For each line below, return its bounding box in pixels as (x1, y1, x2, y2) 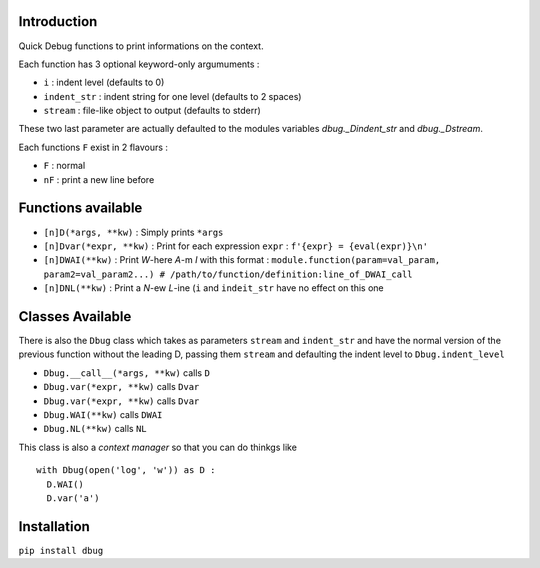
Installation (18, 518, 90, 535)
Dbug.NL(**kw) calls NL (43, 423, 147, 435)
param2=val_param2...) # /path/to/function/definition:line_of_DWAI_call (43, 268, 414, 280)
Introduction (18, 13, 98, 30)
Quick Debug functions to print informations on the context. (18, 40, 264, 52)
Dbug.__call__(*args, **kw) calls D (43, 366, 210, 379)
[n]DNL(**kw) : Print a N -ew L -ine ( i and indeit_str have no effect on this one (43, 282, 384, 294)
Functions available (18, 200, 143, 217)
